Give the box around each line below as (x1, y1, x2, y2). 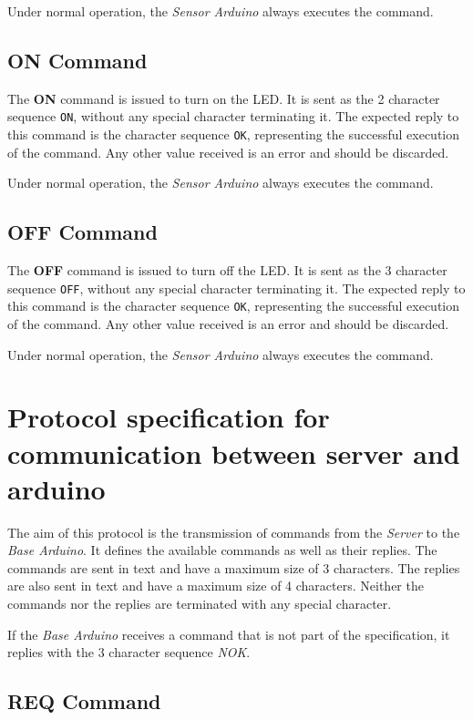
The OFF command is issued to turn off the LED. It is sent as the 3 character (7, 261, 447, 280)
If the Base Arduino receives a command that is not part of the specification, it (7, 624, 450, 643)
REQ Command (7, 687, 161, 715)
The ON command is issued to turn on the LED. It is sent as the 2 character (7, 88, 440, 108)
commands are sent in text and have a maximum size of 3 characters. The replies (7, 558, 460, 577)
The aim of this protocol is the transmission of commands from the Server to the (7, 522, 460, 541)
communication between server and (7, 434, 460, 471)
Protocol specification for (7, 398, 330, 436)
